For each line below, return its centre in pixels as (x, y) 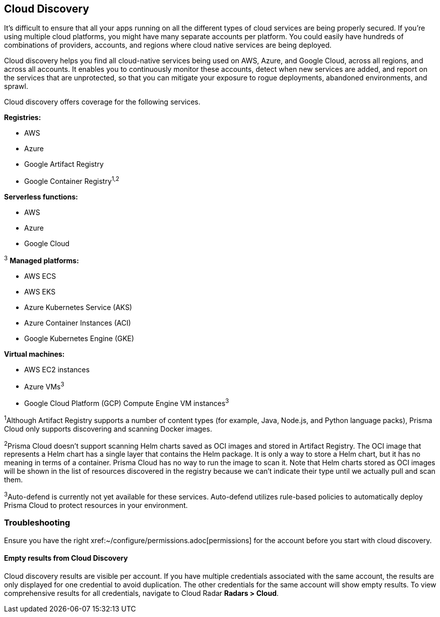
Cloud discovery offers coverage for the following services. (102, 102)
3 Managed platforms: (41, 260)
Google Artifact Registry (64, 164)
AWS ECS (40, 276)
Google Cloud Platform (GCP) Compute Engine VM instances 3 (127, 403)
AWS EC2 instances (57, 369)
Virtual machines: (34, 354)
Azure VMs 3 (44, 386)
